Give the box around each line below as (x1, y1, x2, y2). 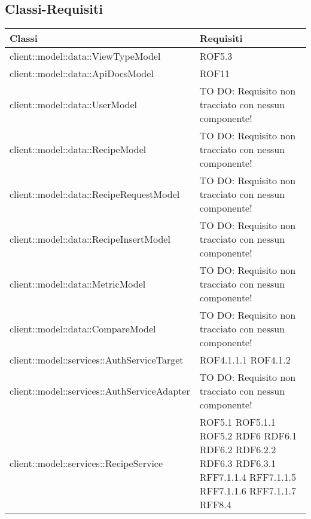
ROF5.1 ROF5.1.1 (199, 415, 276, 429)
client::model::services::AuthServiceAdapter (10, 384, 190, 398)
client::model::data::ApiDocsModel (10, 66, 154, 81)
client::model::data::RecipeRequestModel (10, 187, 180, 202)
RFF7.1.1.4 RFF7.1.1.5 (199, 470, 297, 484)
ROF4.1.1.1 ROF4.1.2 (199, 353, 291, 367)
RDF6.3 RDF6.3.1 (199, 456, 276, 471)
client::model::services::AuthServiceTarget (10, 353, 184, 367)
